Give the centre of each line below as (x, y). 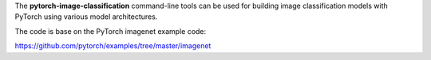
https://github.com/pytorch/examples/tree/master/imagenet (113, 46)
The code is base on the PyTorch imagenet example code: (111, 31)
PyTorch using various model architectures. (86, 17)
